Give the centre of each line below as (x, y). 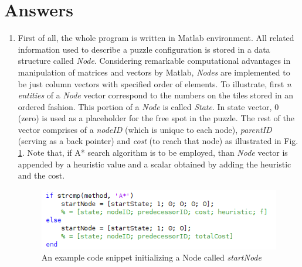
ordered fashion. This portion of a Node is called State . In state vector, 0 (148, 106)
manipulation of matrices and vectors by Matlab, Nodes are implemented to (154, 72)
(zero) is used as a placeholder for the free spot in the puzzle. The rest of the (156, 118)
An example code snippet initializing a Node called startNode (151, 257)
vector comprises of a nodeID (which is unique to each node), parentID (145, 129)
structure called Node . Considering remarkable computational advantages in (154, 61)
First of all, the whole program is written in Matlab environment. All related (156, 38)
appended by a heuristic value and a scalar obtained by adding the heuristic (155, 164)
